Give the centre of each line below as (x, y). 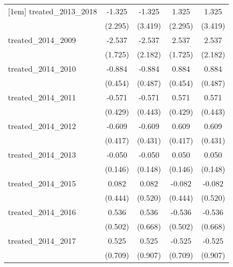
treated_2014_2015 (42, 183)
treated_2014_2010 (42, 68)
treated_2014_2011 (42, 97)
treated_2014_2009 (42, 40)
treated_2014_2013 (42, 155)
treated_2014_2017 (42, 241)
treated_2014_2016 (42, 212)
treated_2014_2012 (42, 126)
